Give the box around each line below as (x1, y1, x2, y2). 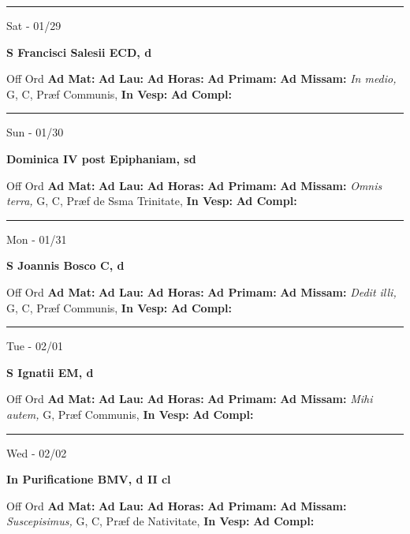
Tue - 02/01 (6, 338, 63, 354)
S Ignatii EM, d (6, 364, 94, 380)
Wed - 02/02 (6, 444, 67, 461)
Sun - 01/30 (6, 124, 64, 140)
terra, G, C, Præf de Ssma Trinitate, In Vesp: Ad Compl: (6, 192, 297, 209)
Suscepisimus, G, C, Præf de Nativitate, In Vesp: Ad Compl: (6, 513, 315, 529)
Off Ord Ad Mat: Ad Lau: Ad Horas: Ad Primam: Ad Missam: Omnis (6, 177, 382, 193)
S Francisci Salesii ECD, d (6, 43, 152, 60)
